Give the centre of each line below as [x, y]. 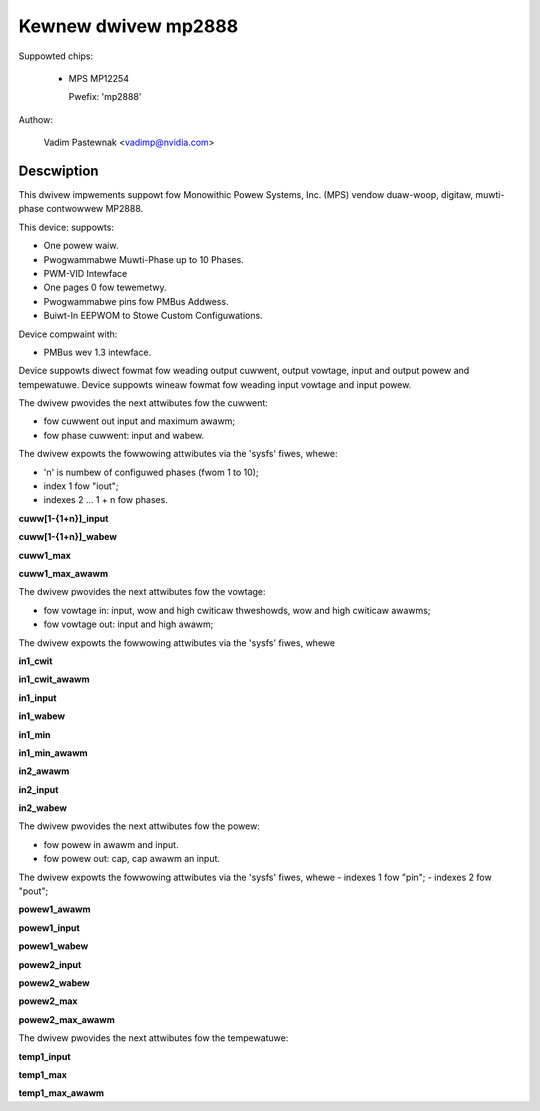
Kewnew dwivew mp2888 [128, 26]
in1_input [37, 697]
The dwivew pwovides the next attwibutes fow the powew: [139, 826]
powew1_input [49, 927]
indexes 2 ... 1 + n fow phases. [106, 500]
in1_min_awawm [53, 752]
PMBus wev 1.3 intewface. [97, 352]
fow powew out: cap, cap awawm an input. [131, 859]
